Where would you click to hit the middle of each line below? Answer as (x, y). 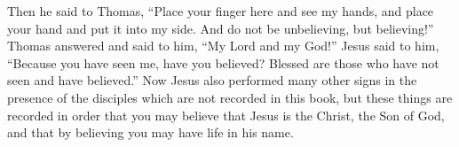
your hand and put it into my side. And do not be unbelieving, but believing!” (221, 28)
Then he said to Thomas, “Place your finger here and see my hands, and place (221, 11)
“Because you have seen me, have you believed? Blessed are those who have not (223, 62)
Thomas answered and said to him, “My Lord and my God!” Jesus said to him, (223, 46)
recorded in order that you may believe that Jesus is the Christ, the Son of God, (226, 115)
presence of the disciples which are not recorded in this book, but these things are (230, 97)
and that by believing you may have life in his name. (150, 132)
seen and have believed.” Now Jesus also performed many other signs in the (212, 80)
